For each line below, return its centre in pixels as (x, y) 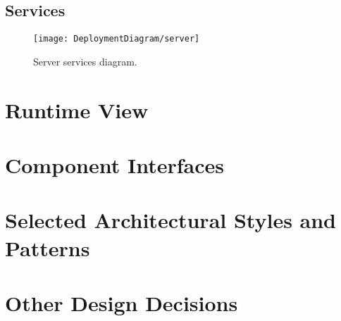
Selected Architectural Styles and (171, 220)
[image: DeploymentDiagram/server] (117, 39)
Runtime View (77, 109)
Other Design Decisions (122, 302)
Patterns (48, 247)
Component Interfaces (114, 165)
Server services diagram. (85, 61)
